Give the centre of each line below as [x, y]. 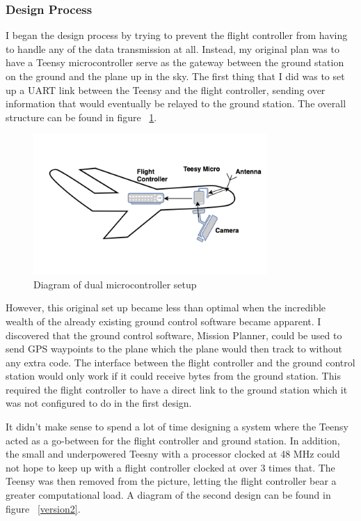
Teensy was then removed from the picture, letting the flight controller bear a [171, 481]
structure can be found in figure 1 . [81, 117]
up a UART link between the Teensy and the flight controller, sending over [166, 90]
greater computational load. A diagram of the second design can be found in [168, 495]
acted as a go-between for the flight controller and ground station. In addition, [173, 440]
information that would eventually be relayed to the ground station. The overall [176, 103]
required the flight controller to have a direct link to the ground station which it [177, 389]
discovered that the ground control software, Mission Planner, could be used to [174, 335]
